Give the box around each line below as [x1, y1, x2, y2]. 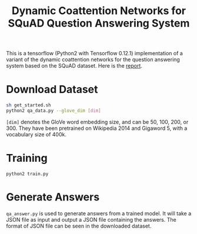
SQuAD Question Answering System [8, 16, 190, 30]
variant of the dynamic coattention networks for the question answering [6, 56, 181, 63]
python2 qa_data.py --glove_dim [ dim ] [6, 108, 101, 113]
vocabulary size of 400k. [6, 131, 66, 138]
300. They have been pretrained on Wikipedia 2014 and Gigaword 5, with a [6, 125, 188, 132]
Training [6, 152, 48, 165]
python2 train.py [6, 171, 49, 177]
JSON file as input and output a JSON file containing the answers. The [6, 216, 176, 223]
